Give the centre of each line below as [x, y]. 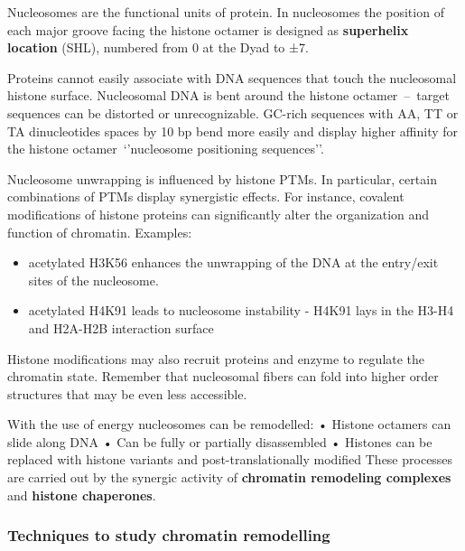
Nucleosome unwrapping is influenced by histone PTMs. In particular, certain [222, 178]
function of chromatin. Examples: [100, 232]
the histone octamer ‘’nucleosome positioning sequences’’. [166, 149]
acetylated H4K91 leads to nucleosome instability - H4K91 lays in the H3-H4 [241, 310]
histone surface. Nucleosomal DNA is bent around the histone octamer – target [228, 95]
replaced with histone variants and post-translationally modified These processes [230, 459]
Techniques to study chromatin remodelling [169, 535]
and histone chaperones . [82, 495]
